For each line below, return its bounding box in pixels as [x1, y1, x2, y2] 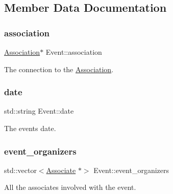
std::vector [4, 164, 37, 175]
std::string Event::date [4, 105, 74, 116]
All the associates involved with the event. [4, 182, 136, 192]
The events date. [4, 123, 56, 133]
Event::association [45, 47, 102, 57]
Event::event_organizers [93, 164, 169, 175]
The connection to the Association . [4, 63, 114, 74]
